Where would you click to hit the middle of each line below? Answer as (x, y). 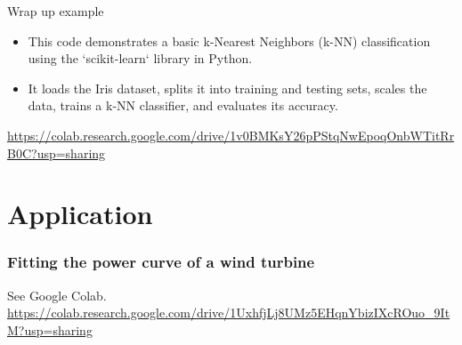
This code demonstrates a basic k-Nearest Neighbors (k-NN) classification (229, 40)
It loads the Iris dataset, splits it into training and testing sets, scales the (227, 88)
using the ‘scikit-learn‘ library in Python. (140, 58)
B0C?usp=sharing (57, 152)
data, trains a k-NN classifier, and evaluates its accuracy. (183, 105)
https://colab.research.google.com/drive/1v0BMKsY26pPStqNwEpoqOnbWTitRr (231, 135)
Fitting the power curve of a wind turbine (161, 262)
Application (80, 214)
